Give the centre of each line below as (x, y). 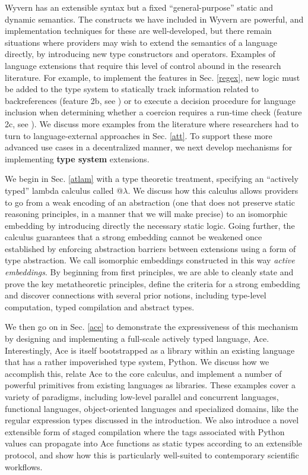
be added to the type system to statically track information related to (132, 89)
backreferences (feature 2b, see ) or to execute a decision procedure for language (150, 100)
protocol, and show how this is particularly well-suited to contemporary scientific (152, 454)
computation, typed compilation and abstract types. (100, 306)
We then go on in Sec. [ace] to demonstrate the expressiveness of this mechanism (152, 327)
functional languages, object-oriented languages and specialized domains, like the (152, 408)
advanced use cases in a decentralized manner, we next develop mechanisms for (149, 147)
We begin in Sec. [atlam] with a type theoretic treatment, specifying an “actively (152, 179)
